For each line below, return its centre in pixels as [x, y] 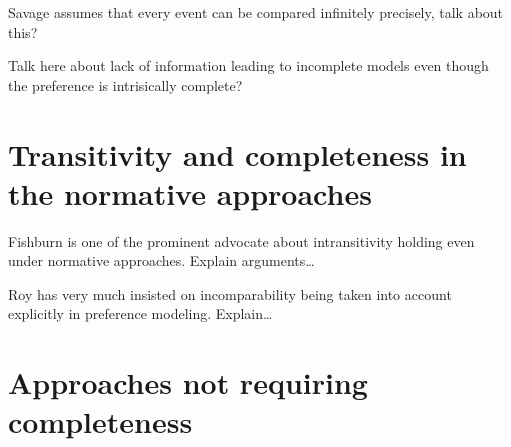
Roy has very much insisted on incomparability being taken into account [230, 293]
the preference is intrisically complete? [125, 84]
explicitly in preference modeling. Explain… [140, 313]
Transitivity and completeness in [237, 153]
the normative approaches [190, 192]
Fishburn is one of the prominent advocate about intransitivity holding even [241, 240]
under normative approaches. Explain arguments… [161, 260]
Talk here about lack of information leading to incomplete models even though [248, 65]
